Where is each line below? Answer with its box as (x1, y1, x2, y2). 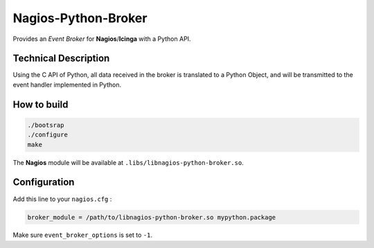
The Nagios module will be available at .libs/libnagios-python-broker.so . (12, 158, 244, 166)
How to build (12, 98, 69, 110)
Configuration (12, 177, 75, 188)
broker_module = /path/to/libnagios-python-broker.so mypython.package (27, 213, 276, 221)
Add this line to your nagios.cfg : (12, 195, 112, 203)
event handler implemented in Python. (12, 80, 121, 89)
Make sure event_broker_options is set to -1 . (12, 231, 152, 239)
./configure (27, 131, 69, 139)
